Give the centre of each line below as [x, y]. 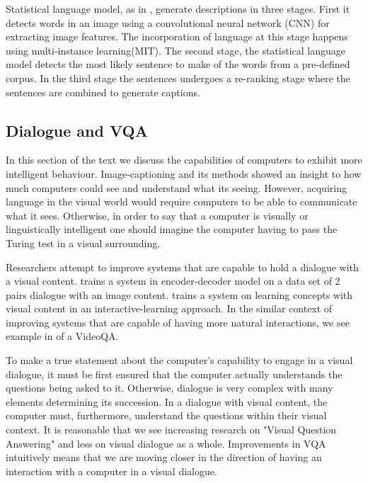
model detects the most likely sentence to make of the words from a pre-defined [178, 64]
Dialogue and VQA [77, 130]
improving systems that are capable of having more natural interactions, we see [178, 322]
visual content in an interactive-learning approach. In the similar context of [169, 308]
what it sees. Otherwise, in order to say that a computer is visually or [157, 215]
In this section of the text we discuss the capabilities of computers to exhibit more [184, 160]
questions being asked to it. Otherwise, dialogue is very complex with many [169, 388]
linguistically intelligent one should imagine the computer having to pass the [172, 229]
